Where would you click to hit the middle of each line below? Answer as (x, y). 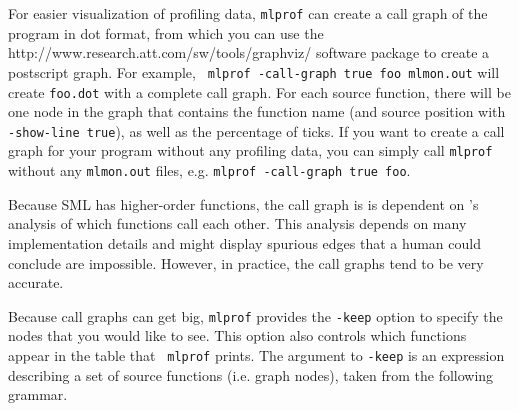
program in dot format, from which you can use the (166, 32)
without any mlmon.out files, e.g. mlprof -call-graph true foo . (209, 170)
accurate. (36, 282)
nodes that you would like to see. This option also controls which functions (237, 335)
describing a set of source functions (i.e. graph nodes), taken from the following (251, 374)
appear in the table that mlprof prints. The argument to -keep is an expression (256, 354)
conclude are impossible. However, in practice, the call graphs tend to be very (246, 262)
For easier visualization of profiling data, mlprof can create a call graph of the (248, 13)
